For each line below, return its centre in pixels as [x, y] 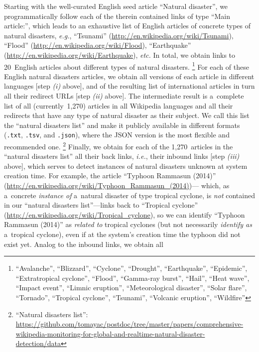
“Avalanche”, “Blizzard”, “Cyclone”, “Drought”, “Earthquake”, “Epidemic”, [131, 268]
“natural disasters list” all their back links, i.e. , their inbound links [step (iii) [122, 156]
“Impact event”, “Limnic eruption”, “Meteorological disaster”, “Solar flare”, [131, 288]
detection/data [38, 343]
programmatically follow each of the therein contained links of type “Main [117, 16]
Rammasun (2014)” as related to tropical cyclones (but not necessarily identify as [128, 224]
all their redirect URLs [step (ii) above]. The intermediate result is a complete [124, 96]
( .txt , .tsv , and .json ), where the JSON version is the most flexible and [117, 135]
